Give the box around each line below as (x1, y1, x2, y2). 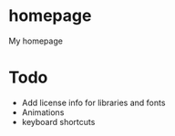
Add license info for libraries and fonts (21, 97, 166, 108)
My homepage (8, 35, 63, 46)
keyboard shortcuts (21, 116, 96, 127)
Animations (21, 106, 65, 118)
